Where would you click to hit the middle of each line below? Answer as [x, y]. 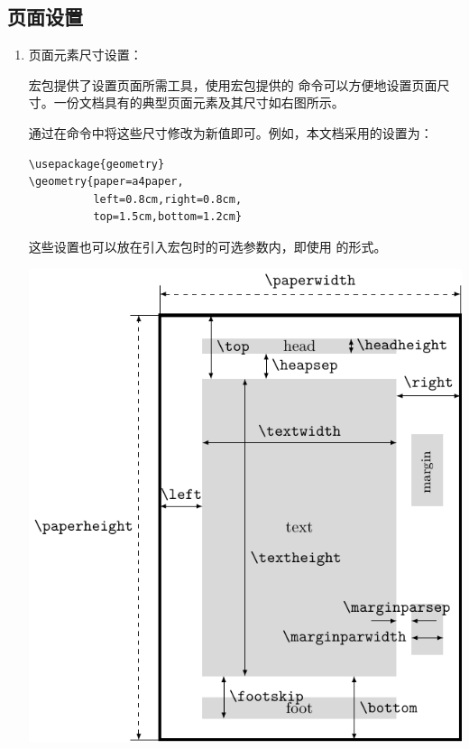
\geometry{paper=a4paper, [106, 182]
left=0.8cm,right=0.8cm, [168, 199]
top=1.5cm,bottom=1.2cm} [168, 217]
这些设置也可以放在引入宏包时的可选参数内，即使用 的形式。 [207, 246]
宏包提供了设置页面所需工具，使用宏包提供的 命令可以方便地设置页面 [233, 84]
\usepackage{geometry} [97, 164]
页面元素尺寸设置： [85, 55]
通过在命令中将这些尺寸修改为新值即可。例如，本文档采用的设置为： [230, 132]
